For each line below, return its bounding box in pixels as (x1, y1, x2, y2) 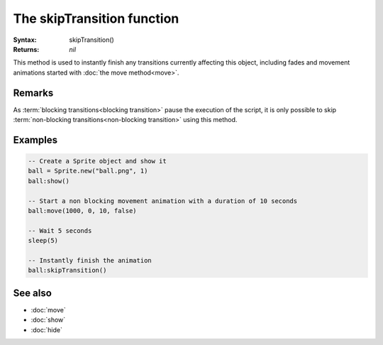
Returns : (13, 45, 40, 53)
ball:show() (28, 177, 70, 185)
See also (13, 287, 52, 299)
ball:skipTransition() (28, 266, 107, 275)
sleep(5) (28, 236, 59, 245)
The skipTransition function (13, 11, 179, 26)
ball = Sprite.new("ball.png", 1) (28, 167, 148, 175)
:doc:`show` (30, 316, 66, 324)
